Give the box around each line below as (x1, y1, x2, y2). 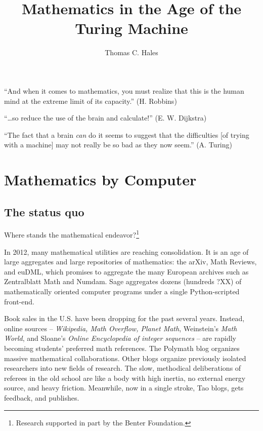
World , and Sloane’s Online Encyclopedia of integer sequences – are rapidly (4, 333, 236, 343)
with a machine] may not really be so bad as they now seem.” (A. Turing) (4, 139, 232, 150)
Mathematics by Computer (4, 169, 197, 190)
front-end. (4, 296, 34, 306)
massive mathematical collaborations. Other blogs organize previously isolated (4, 352, 246, 363)
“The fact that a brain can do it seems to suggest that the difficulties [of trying (4, 129, 249, 140)
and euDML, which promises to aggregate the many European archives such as (4, 266, 249, 277)
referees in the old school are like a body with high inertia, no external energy (4, 372, 246, 383)
